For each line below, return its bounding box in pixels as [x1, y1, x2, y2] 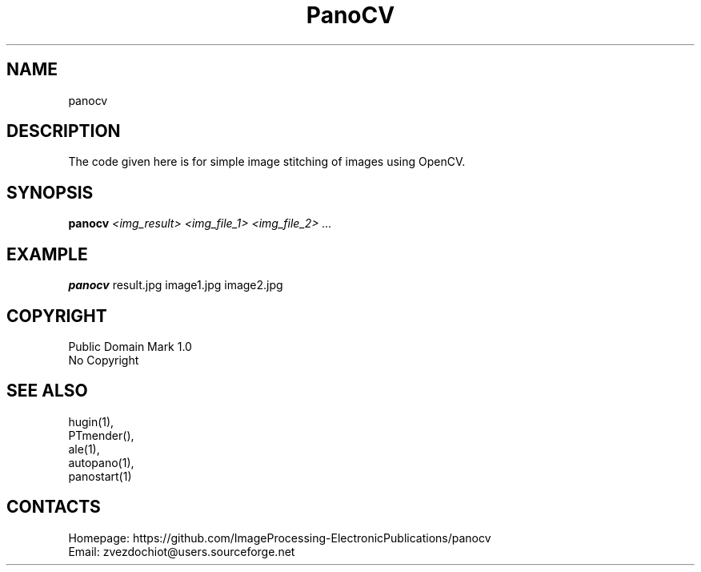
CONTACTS [6, 497, 101, 518]
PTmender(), [68, 428, 134, 442]
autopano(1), [68, 455, 134, 469]
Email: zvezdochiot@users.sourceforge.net [68, 544, 295, 558]
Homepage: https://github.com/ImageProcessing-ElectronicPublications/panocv [68, 530, 491, 545]
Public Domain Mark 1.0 [68, 339, 192, 353]
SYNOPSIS [6, 182, 94, 203]
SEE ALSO [6, 381, 88, 401]
